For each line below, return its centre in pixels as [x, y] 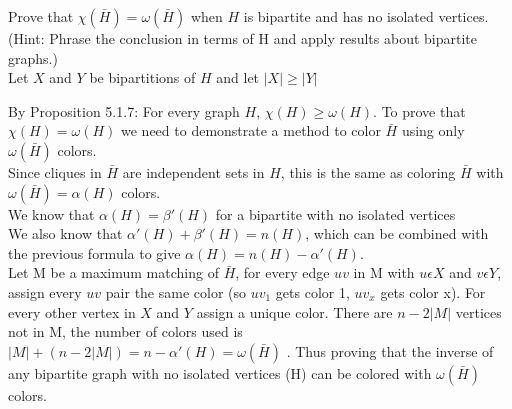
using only [433, 130]
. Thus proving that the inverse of [390, 350]
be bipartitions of [142, 77]
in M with [384, 272]
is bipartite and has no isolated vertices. [366, 16]
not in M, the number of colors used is [125, 331]
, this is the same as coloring [368, 171]
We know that [51, 213]
